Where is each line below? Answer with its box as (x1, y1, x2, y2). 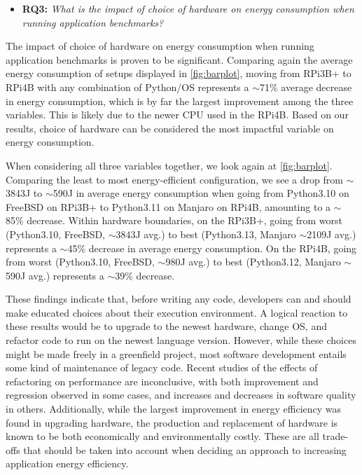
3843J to (6, 186, 43, 200)
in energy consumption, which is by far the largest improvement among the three (6, 93, 354, 108)
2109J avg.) (307, 226, 356, 241)
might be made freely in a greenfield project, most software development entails (6, 346, 347, 361)
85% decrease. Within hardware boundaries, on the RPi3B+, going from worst (6, 213, 342, 228)
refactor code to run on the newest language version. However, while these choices (6, 333, 356, 347)
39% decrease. (115, 268, 175, 282)
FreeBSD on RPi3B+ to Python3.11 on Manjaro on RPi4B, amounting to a (6, 199, 331, 214)
